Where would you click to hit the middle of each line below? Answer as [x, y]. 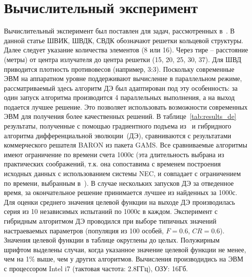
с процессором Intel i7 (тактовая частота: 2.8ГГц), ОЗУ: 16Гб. [96, 268]
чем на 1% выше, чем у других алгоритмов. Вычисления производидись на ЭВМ [124, 259]
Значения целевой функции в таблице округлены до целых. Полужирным [112, 240]
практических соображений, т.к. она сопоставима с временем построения [112, 164]
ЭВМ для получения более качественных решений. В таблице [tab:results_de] [120, 116]
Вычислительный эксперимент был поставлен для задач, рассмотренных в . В [119, 31]
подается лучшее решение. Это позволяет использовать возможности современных [126, 106]
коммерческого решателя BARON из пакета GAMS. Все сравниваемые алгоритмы [126, 145]
